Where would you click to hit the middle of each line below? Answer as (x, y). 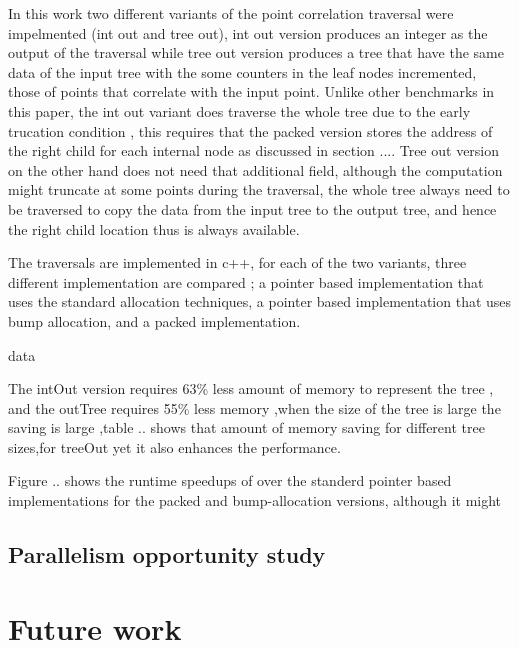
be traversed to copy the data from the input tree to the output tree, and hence (252, 208)
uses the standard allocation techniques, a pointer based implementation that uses (260, 301)
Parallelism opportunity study (167, 554)
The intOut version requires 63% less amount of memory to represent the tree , (251, 388)
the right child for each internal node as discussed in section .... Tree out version (254, 150)
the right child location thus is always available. (154, 228)
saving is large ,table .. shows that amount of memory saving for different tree (246, 427)
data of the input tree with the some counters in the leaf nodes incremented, (242, 71)
